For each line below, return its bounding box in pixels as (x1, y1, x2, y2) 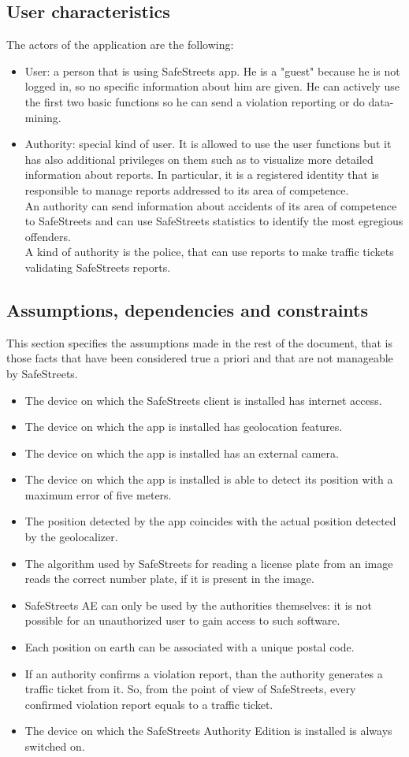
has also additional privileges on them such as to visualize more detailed (24, 150, 374, 167)
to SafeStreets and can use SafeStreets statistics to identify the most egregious (24, 213, 403, 229)
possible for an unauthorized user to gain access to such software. (24, 612, 340, 629)
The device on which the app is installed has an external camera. (24, 444, 339, 461)
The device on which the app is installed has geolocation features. (24, 418, 343, 435)
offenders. (24, 228, 71, 244)
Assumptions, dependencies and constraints (6, 297, 368, 321)
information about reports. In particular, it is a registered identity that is (24, 166, 379, 183)
